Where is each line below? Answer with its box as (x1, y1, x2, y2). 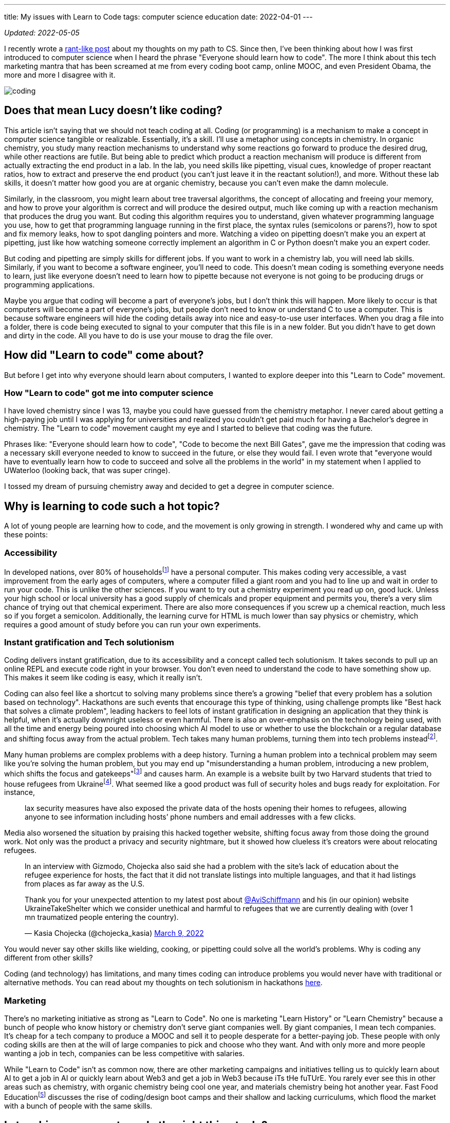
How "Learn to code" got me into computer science (4, 388, 214, 399)
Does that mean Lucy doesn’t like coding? (4, 104, 222, 117)
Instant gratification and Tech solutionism (4, 637, 175, 648)
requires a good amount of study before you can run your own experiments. (4, 620, 261, 629)
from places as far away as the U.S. (25, 879, 145, 889)
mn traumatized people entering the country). (25, 913, 179, 922)
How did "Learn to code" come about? (4, 349, 204, 362)
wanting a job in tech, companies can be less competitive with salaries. (4, 1049, 245, 1058)
